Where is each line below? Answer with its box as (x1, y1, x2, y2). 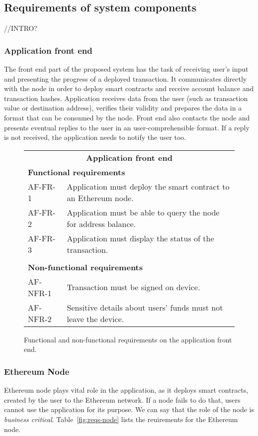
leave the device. (67, 313, 124, 325)
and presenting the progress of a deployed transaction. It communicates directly (4, 73, 247, 84)
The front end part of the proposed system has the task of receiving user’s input (4, 64, 249, 74)
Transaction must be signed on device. (67, 281, 200, 293)
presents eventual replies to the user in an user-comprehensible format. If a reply (4, 122, 250, 132)
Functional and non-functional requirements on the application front (24, 334, 232, 344)
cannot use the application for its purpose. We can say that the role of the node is (4, 404, 254, 415)
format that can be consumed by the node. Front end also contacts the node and (4, 112, 250, 122)
